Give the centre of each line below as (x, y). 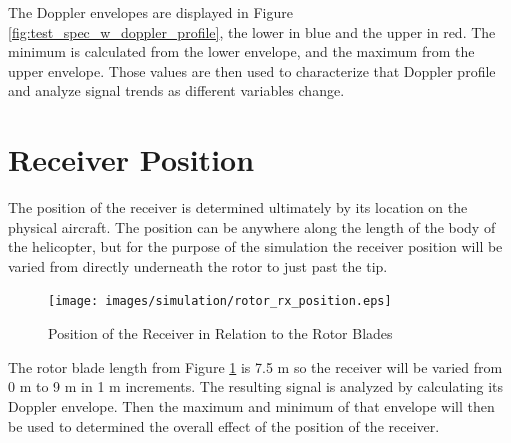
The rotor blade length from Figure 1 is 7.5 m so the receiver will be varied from (255, 366)
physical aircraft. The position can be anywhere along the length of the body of (252, 226)
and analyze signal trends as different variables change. (176, 90)
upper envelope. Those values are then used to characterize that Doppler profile (252, 70)
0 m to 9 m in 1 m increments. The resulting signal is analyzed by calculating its (256, 386)
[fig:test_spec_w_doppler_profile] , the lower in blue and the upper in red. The (252, 31)
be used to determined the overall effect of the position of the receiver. (224, 425)
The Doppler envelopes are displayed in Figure (150, 12)
